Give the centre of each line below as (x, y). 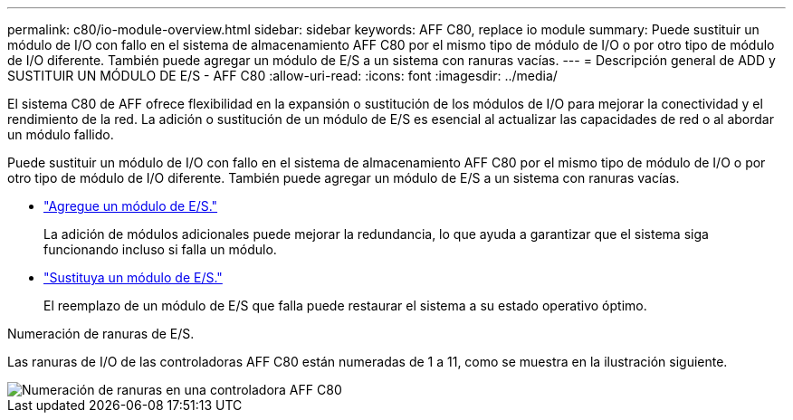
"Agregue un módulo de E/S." (131, 206)
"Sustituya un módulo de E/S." (133, 277)
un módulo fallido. (61, 134)
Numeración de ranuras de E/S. (101, 334)
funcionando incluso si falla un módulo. (160, 249)
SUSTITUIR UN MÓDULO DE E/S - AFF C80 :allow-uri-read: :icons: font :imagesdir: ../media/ (282, 76)
